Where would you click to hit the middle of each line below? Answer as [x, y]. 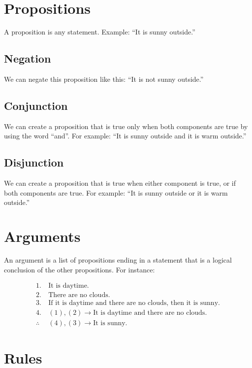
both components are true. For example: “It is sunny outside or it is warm [116, 192]
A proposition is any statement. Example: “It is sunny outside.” [100, 32]
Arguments [42, 236]
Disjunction [34, 162]
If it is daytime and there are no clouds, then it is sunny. [134, 303]
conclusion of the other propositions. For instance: [79, 269]
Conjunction [36, 105]
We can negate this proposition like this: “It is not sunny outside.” [104, 79]
